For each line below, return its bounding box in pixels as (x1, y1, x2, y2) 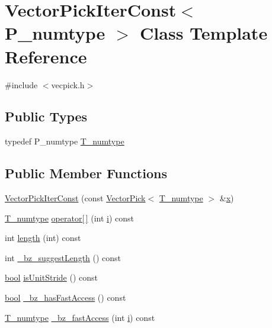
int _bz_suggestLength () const (5, 251, 121, 263)
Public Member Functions (5, 164, 167, 182)
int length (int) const (5, 231, 81, 244)
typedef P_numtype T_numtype (5, 135, 124, 147)
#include (5, 78, 38, 91)
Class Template (140, 21, 268, 45)
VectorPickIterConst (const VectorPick (5, 192, 146, 204)
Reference (5, 44, 87, 68)
